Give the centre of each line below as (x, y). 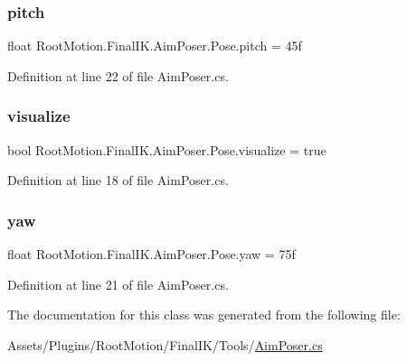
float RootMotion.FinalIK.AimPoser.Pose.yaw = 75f (151, 254)
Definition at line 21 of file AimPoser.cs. (118, 284)
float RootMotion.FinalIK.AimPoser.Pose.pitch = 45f (155, 46)
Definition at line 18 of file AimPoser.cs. (118, 180)
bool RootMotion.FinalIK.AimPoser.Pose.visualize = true (167, 149)
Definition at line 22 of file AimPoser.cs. (118, 75)
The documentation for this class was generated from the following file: (204, 315)
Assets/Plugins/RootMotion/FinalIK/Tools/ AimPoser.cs (165, 344)
